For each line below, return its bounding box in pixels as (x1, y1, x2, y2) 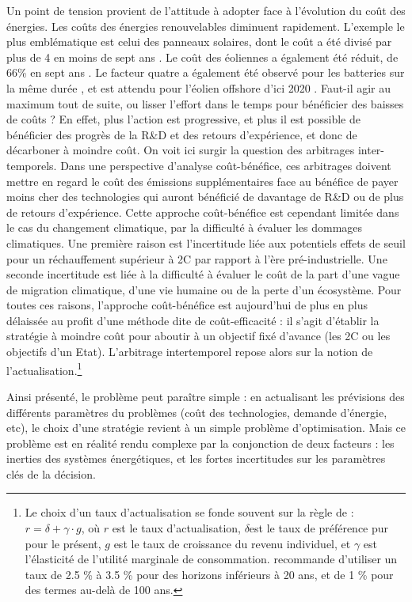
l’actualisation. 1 (6, 359, 82, 378)
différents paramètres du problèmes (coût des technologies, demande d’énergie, (6, 403, 387, 420)
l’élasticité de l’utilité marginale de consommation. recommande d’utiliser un (25, 551, 398, 567)
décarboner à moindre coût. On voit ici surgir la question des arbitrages (6, 142, 355, 158)
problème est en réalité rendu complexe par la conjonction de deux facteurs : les (6, 434, 395, 451)
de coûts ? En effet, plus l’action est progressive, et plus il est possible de (6, 111, 360, 127)
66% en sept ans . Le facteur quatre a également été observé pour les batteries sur (6, 64, 405, 81)
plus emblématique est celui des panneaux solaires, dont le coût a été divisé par (6, 33, 392, 50)
